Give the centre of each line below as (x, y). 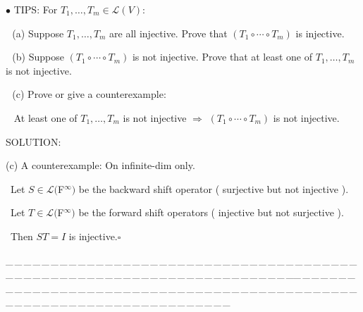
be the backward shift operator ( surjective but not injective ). (214, 188)
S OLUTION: (33, 141)
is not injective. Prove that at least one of (222, 57)
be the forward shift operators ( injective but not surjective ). (211, 212)
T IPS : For (36, 9)
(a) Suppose (38, 33)
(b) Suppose (38, 57)
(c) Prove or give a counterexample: (89, 94)
